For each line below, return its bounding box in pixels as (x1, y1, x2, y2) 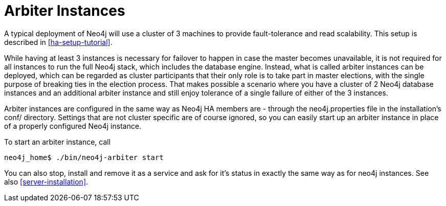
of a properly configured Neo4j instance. (4, 121, 142, 130)
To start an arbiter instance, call (4, 137, 111, 146)
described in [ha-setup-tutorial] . (4, 37, 113, 47)
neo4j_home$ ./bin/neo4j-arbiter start (4, 153, 164, 162)
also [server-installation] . (4, 177, 88, 186)
